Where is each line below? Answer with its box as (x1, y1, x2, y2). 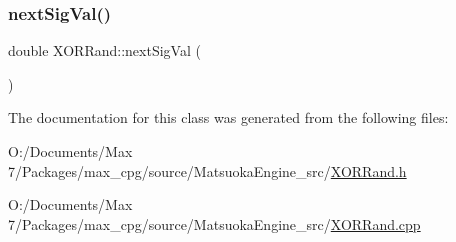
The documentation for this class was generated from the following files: (8, 107, 449, 128)
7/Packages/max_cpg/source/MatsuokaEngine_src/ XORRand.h (8, 160, 407, 181)
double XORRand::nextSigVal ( (8, 40, 201, 61)
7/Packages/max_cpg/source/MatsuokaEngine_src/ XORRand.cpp (8, 213, 421, 234)
